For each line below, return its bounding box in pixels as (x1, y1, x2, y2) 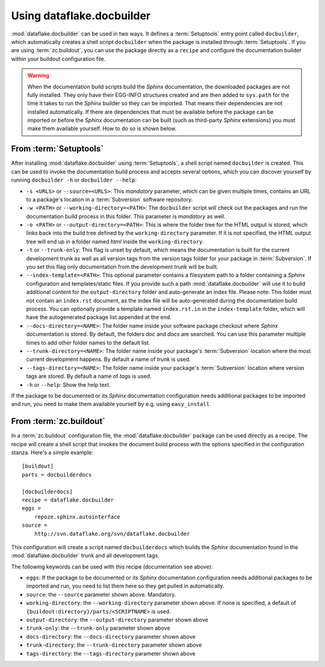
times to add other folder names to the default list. (26, 339, 150, 346)
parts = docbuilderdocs (22, 471, 92, 478)
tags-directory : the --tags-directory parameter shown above (26, 650, 196, 657)
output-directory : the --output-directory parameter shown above (26, 616, 209, 624)
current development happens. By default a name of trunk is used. (26, 355, 191, 363)
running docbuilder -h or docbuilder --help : (11, 176, 137, 183)
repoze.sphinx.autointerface (34, 513, 120, 520)
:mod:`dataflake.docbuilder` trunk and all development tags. (11, 552, 159, 559)
